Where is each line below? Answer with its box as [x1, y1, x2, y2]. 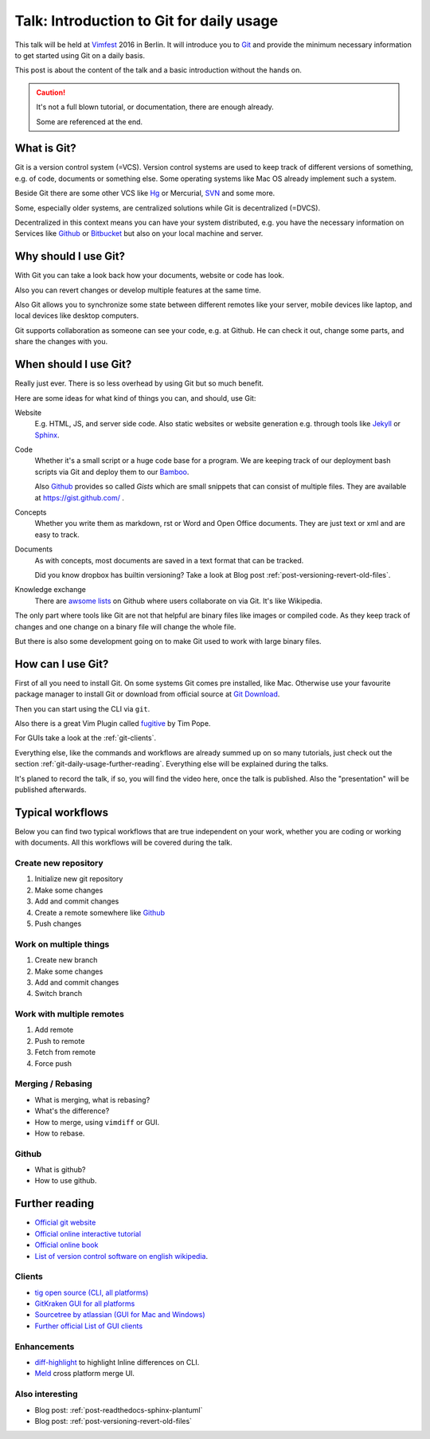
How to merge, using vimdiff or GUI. [34, 1117, 159, 1127]
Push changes [34, 919, 82, 928]
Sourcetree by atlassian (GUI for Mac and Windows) [34, 1310, 206, 1319]
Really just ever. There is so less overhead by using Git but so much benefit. [14, 378, 264, 388]
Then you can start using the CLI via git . [14, 704, 150, 713]
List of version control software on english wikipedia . [34, 1251, 209, 1261]
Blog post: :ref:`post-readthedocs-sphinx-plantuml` [34, 1405, 203, 1414]
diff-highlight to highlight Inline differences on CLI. [34, 1357, 200, 1366]
